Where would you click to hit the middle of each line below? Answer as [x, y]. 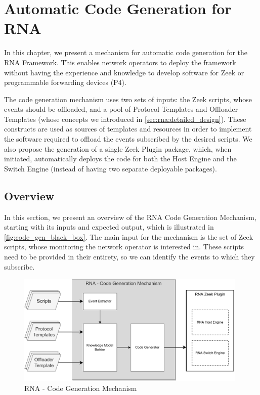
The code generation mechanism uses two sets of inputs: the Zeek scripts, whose [128, 99]
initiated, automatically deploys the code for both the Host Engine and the [120, 159]
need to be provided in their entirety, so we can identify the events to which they [129, 257]
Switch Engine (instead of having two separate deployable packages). [111, 168]
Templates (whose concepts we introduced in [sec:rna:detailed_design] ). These [125, 119]
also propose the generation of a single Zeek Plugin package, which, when [118, 148]
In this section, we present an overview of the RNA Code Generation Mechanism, [130, 217]
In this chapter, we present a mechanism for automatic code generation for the [126, 52]
